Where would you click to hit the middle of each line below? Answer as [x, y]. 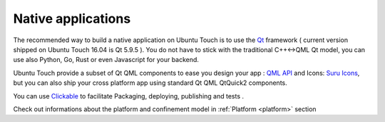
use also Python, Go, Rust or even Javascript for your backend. [106, 60]
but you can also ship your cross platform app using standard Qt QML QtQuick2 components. [150, 83]
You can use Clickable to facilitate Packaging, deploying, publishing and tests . [129, 96]
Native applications [72, 19]
